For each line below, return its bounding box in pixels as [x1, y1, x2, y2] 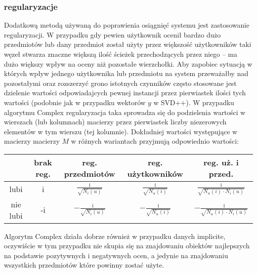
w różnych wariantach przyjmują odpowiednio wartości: [71, 136, 239, 146]
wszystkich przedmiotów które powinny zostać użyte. [4, 260, 164, 270]
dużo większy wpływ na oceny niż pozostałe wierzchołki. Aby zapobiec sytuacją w [4, 58, 253, 69]
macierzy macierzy [4, 136, 60, 146]
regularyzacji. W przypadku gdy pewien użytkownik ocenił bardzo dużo [4, 29, 221, 39]
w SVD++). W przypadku [153, 97, 234, 107]
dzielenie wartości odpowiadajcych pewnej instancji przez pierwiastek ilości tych [4, 87, 246, 98]
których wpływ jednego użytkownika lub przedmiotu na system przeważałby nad [4, 68, 249, 78]
